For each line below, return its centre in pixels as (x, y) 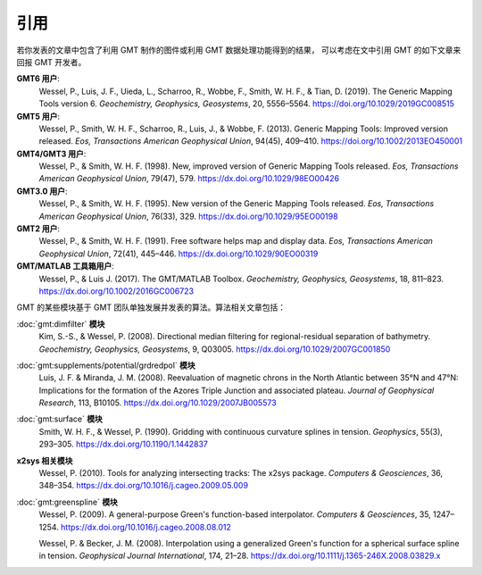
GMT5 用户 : (38, 116)
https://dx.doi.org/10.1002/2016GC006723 (116, 291)
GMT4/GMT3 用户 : (51, 154)
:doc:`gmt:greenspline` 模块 (67, 502)
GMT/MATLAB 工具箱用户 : (66, 266)
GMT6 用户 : (38, 79)
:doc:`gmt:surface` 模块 (59, 419)
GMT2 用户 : (38, 229)
